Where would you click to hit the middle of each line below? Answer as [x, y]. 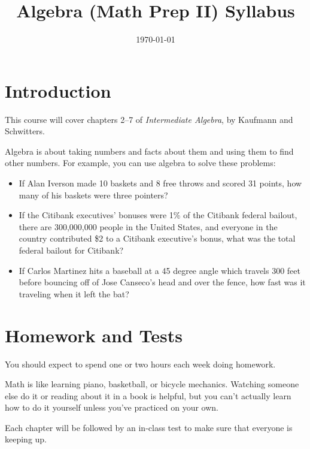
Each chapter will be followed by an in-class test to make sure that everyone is [149, 427]
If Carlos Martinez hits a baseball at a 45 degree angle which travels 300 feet [159, 270]
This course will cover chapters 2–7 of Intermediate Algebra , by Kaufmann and [149, 119]
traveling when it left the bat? [74, 293]
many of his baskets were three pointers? [93, 195]
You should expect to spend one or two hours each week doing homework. [140, 364]
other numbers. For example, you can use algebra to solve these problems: [140, 163]
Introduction [58, 90]
